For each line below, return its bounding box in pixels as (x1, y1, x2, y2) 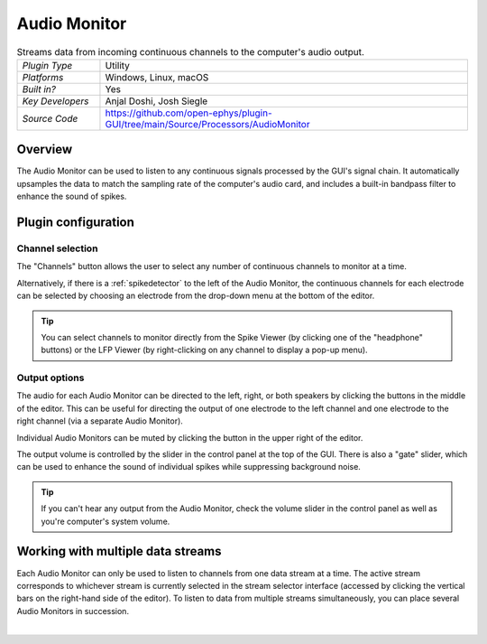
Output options (16, 371, 85, 384)
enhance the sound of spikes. (16, 191, 127, 202)
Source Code (22, 112, 78, 125)
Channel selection (16, 242, 98, 255)
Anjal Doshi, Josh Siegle (105, 95, 208, 107)
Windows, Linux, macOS (105, 70, 209, 83)
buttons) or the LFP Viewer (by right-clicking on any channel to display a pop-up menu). (41, 344, 369, 356)
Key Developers (22, 95, 89, 107)
